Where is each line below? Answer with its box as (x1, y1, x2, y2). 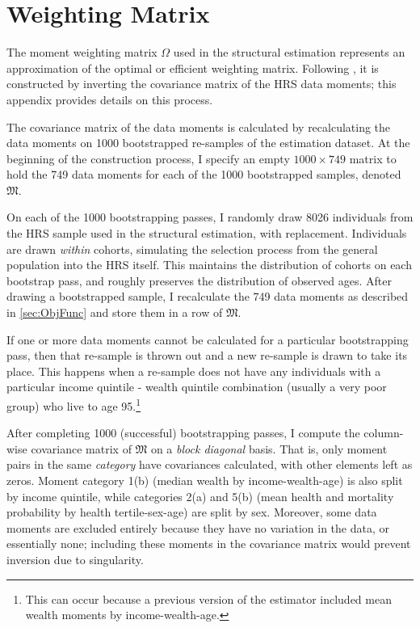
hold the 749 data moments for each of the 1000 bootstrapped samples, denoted (6, 166, 401, 183)
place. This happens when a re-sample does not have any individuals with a (6, 362, 381, 379)
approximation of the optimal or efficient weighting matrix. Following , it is (6, 59, 379, 76)
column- (363, 424, 404, 441)
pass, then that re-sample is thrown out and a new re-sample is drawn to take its (6, 347, 408, 364)
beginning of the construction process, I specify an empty (6, 150, 290, 166)
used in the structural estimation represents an (173, 44, 405, 61)
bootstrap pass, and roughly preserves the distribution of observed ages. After (6, 272, 392, 289)
